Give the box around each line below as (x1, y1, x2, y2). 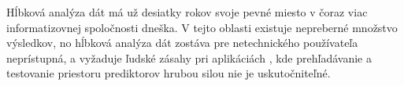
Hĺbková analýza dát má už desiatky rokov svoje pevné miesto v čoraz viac (6, 4, 368, 20)
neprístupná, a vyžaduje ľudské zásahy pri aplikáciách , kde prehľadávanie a (6, 49, 372, 66)
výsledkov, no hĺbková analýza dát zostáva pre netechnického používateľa (6, 34, 358, 51)
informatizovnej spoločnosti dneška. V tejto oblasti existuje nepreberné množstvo (6, 19, 398, 35)
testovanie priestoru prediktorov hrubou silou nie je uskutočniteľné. (6, 65, 331, 81)
